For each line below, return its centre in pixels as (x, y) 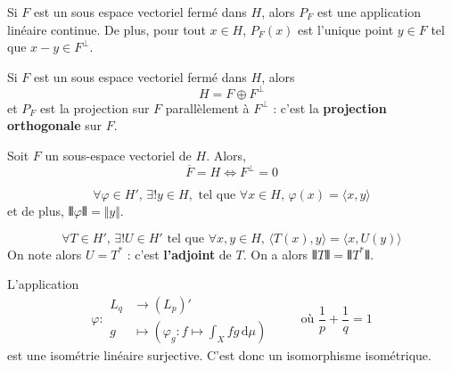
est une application (369, 12)
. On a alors (275, 254)
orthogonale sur (55, 125)
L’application (43, 284)
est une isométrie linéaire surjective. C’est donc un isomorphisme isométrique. (219, 355)
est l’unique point (346, 29)
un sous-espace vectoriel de (118, 156)
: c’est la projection (330, 107)
